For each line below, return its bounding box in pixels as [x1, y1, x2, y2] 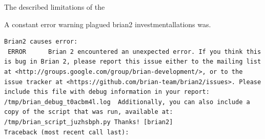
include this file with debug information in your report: [4, 88, 210, 96]
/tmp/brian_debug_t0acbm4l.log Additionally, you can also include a [4, 98, 250, 106]
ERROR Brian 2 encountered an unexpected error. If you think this [8, 48, 261, 55]
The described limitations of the [4, 2, 105, 12]
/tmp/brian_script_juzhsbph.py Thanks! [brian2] [4, 118, 173, 126]
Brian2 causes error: [4, 38, 78, 46]
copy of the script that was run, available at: [4, 108, 173, 116]
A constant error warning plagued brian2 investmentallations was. [4, 18, 211, 29]
